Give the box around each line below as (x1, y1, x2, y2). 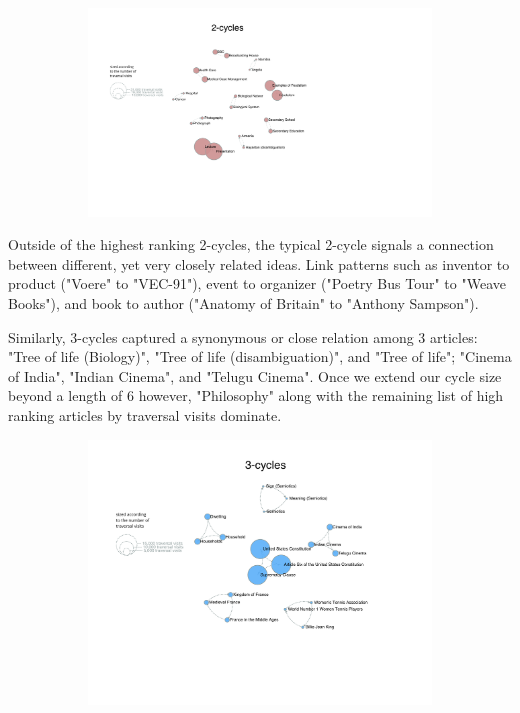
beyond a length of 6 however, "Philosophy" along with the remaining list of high (8, 385, 504, 406)
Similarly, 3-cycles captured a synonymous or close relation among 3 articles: (8, 326, 478, 347)
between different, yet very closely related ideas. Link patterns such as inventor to (8, 253, 510, 274)
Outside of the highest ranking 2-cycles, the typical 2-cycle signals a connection (8, 234, 494, 255)
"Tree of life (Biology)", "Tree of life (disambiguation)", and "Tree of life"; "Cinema (8, 346, 512, 367)
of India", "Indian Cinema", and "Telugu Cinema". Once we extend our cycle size (8, 365, 502, 386)
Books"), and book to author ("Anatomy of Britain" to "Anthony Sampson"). (8, 292, 479, 313)
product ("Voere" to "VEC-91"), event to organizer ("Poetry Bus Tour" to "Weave (8, 273, 506, 294)
